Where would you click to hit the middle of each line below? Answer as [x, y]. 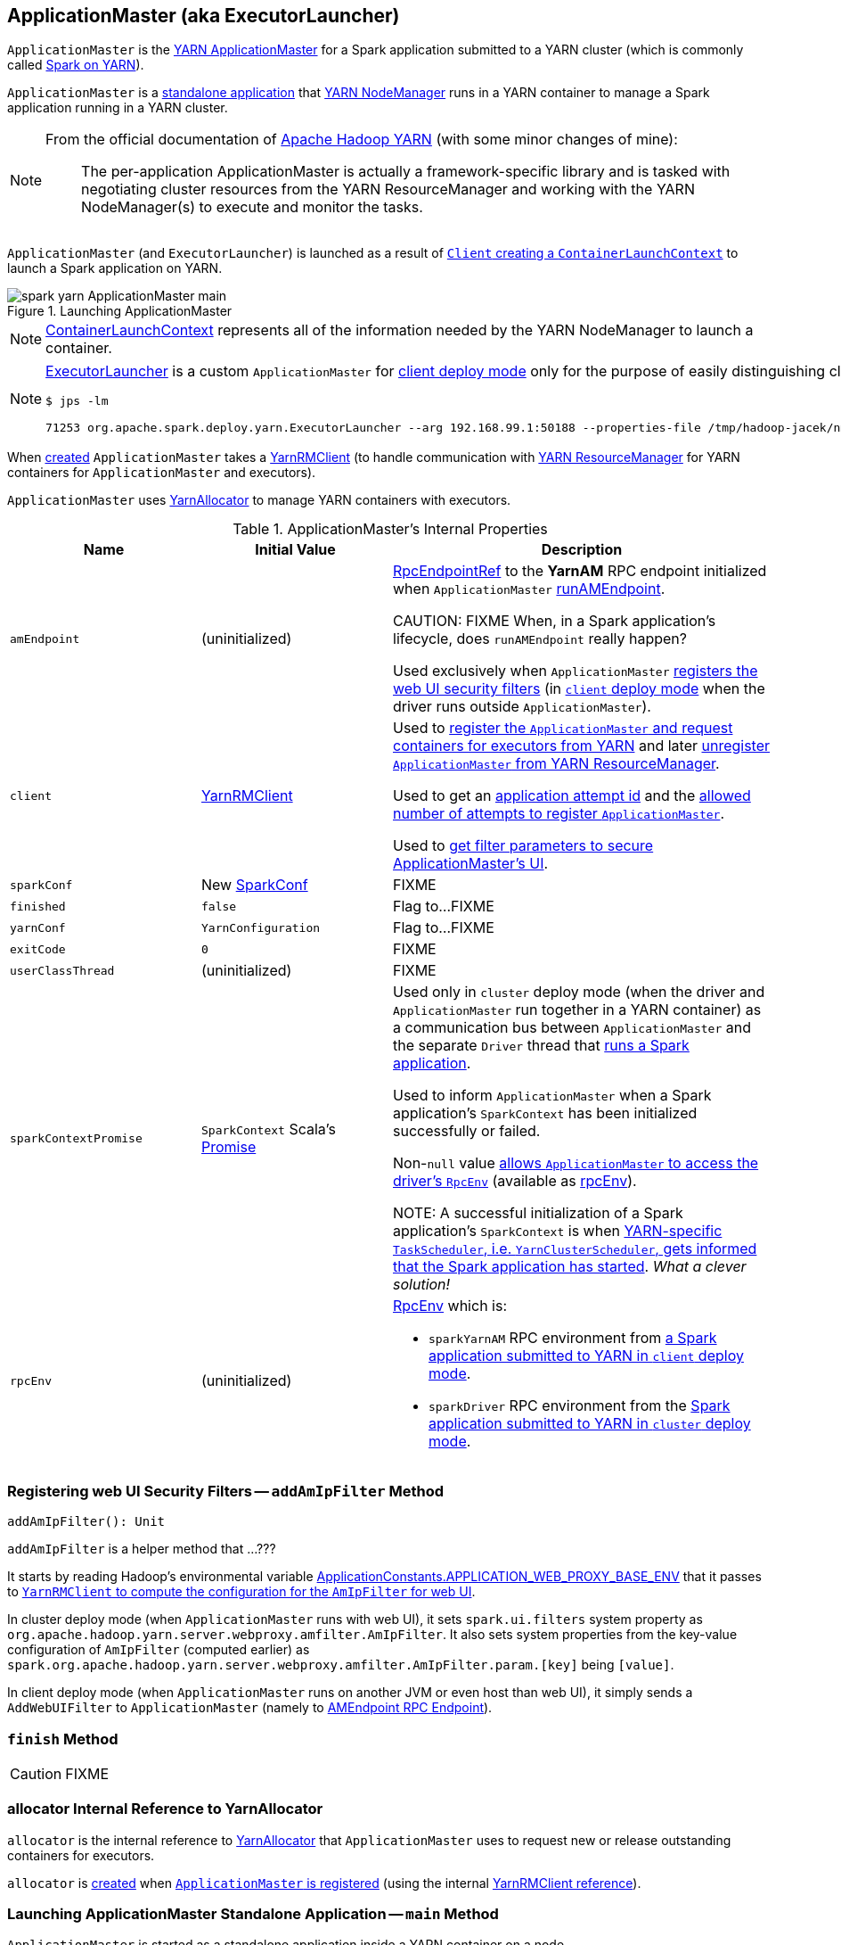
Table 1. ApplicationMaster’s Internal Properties [390, 529]
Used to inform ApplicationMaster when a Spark [552, 1096]
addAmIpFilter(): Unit [86, 1522]
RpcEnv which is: [450, 1306]
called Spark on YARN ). [76, 65]
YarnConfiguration [261, 927]
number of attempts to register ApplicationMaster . [559, 814]
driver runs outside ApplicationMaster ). [522, 707]
